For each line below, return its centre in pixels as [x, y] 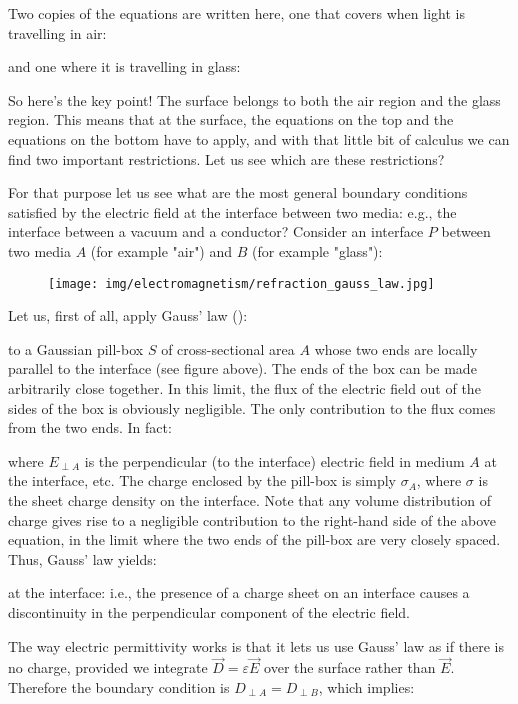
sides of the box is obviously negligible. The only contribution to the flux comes [252, 407]
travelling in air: [57, 32]
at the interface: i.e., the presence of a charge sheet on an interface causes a [239, 592]
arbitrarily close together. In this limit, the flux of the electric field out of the [244, 387]
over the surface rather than [350, 667]
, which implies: [366, 686]
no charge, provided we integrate [108, 667]
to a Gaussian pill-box [76, 348]
